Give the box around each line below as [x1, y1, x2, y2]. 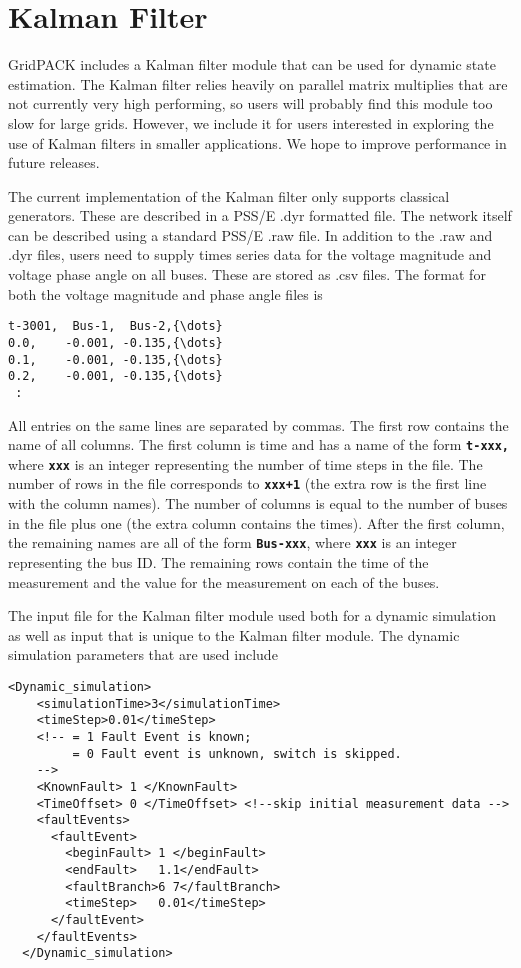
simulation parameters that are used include [8, 644, 278, 665]
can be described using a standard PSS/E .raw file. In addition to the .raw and [8, 224, 493, 245]
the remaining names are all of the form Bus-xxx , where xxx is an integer [8, 532, 457, 553]
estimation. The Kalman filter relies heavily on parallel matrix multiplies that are [8, 73, 508, 94]
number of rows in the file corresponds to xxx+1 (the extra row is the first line [8, 473, 487, 494]
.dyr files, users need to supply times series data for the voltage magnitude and [8, 244, 492, 265]
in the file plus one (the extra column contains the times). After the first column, [8, 512, 505, 533]
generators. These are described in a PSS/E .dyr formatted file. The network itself [8, 205, 512, 226]
